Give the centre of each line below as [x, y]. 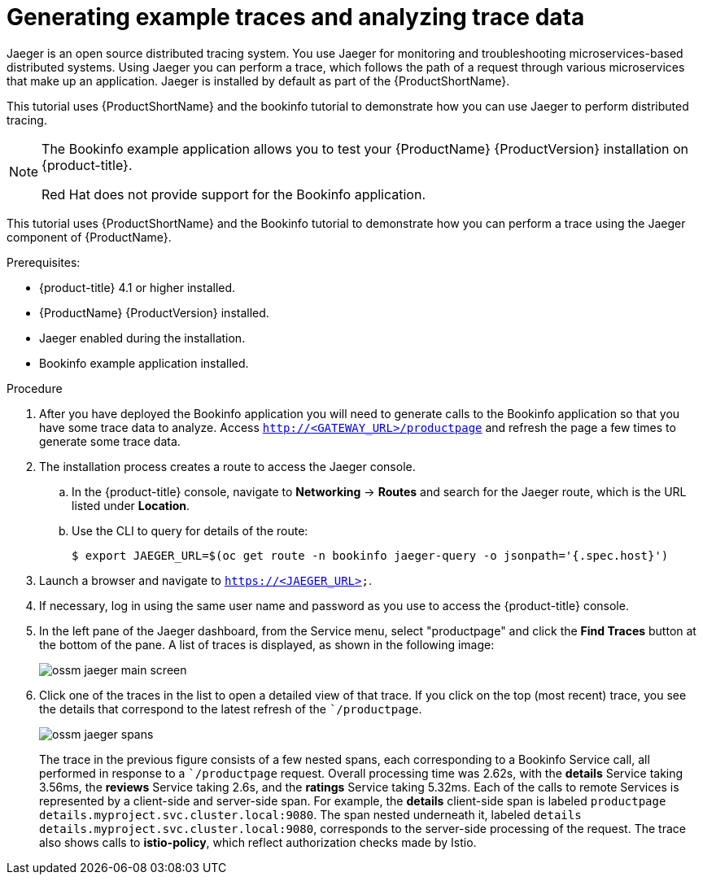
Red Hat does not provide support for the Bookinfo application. [234, 194]
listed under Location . [131, 505]
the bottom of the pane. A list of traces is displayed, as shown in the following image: [267, 644]
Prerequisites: [44, 262]
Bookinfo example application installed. [144, 363]
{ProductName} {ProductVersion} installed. [154, 312]
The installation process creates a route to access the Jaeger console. [227, 466]
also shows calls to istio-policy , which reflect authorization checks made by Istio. [258, 842]
